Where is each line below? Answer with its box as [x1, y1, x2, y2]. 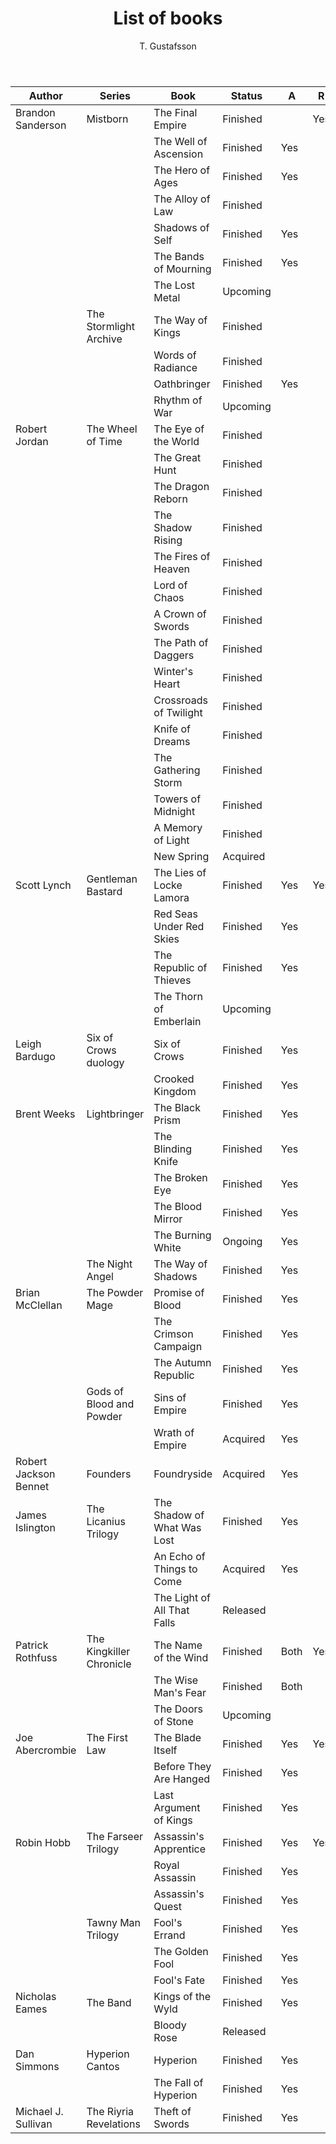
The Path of [153, 635, 209, 649]
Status [230, 88, 263, 102]
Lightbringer [86, 1107, 145, 1121]
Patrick [15, 1638, 49, 1652]
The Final [153, 105, 198, 119]
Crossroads [153, 693, 208, 707]
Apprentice [153, 1842, 207, 1856]
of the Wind [153, 1650, 209, 1664]
